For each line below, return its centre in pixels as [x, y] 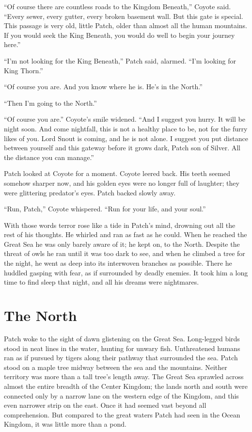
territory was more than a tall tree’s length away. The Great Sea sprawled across [124, 376]
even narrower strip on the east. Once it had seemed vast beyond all [105, 405]
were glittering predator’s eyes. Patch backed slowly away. [90, 192]
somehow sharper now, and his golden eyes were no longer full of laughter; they [122, 183]
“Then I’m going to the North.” [50, 103]
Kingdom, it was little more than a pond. [65, 424]
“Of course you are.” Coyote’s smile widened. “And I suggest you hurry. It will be [125, 119]
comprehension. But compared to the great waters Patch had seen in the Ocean [122, 414]
